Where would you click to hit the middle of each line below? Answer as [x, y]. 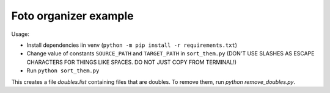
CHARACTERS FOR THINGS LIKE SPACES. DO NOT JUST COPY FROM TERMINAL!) [132, 62]
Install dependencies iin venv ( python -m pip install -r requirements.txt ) [132, 45]
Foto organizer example [72, 16]
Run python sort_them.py [63, 71]
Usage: [20, 34]
